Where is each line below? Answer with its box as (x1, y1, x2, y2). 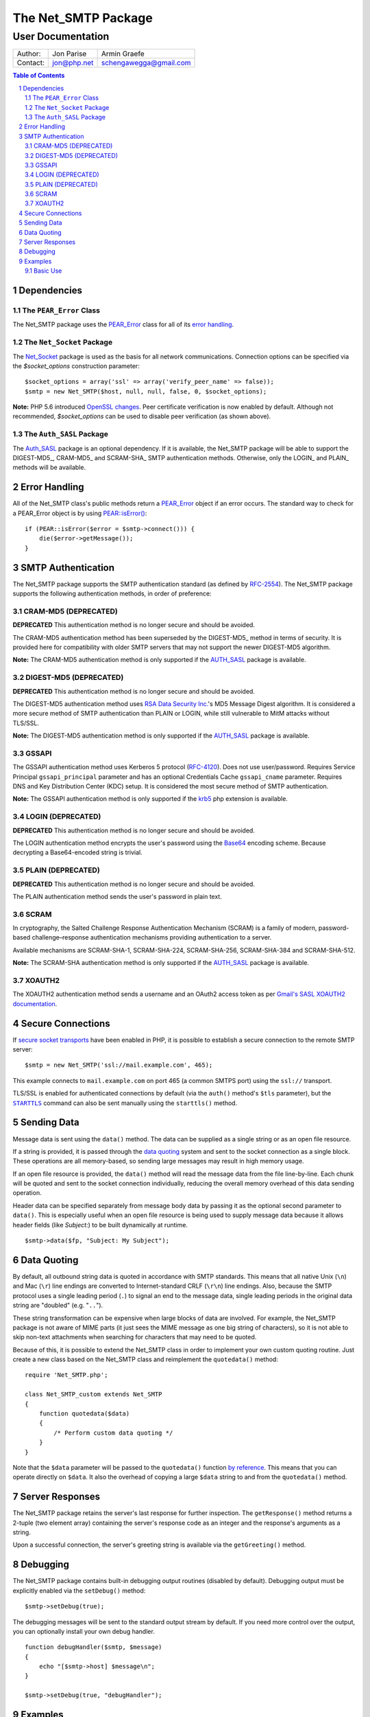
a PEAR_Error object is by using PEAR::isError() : (12, 509, 147, 517)
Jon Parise (52, 49, 87, 58)
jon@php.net (52, 58, 94, 68)
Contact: (16, 58, 45, 68)
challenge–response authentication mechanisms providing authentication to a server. (32, 933, 272, 942)
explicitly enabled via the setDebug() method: (12, 1587, 146, 1595)
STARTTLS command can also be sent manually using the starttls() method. (12, 1099, 238, 1107)
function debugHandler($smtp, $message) (25, 1644, 162, 1651)
